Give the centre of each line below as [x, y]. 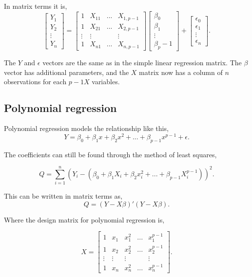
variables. [106, 82]
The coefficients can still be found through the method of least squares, [110, 154]
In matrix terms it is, [36, 6]
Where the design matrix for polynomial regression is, [84, 219]
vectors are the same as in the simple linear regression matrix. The [142, 63]
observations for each [35, 82]
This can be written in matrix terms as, [63, 196]
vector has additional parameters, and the [67, 72]
